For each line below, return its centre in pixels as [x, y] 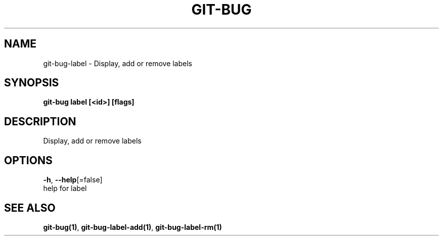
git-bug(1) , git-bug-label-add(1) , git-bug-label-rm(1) [132, 227]
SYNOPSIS [32, 83]
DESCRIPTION [40, 121]
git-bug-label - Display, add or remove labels [118, 63]
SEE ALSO [30, 208]
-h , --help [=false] [73, 180]
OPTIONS [28, 160]
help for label [65, 188]
